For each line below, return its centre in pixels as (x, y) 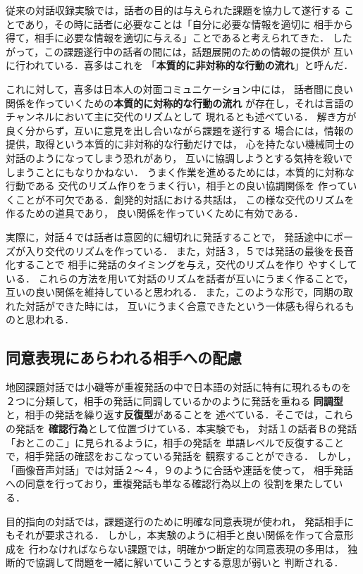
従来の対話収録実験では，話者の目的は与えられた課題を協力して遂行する (173, 10)
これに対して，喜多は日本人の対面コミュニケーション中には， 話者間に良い (179, 88)
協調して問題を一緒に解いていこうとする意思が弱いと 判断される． (189, 562)
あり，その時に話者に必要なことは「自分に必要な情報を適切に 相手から (189, 24)
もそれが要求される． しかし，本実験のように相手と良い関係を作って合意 (175, 535)
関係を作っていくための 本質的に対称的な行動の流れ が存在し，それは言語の (180, 102)
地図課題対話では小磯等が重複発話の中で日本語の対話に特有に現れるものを (178, 387)
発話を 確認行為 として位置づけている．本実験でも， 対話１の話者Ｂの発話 (186, 429)
